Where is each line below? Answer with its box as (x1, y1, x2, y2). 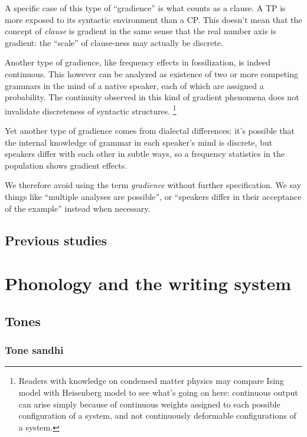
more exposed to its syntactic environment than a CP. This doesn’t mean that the (5, 13, 302, 25)
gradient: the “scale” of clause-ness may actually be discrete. (5, 36, 223, 48)
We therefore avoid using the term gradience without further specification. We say (5, 179, 302, 191)
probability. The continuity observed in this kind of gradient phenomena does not (5, 91, 299, 103)
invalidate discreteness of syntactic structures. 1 (5, 103, 177, 117)
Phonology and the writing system (5, 271, 292, 295)
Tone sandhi (5, 343, 64, 357)
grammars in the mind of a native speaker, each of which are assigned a (5, 79, 264, 91)
